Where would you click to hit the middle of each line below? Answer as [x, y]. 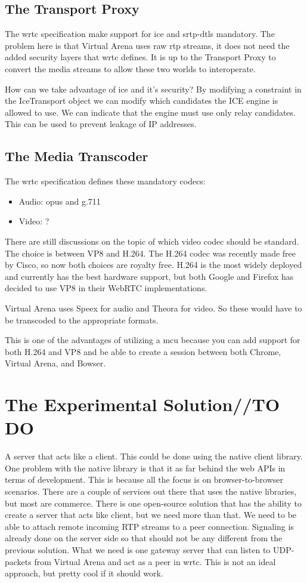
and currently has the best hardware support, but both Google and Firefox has [149, 276]
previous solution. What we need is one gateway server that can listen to [138, 549]
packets [18, 561]
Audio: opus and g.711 [60, 201]
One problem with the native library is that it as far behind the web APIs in [145, 468]
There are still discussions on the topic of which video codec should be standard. [152, 241]
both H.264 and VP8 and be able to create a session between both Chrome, [143, 351]
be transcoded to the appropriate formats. [82, 320]
